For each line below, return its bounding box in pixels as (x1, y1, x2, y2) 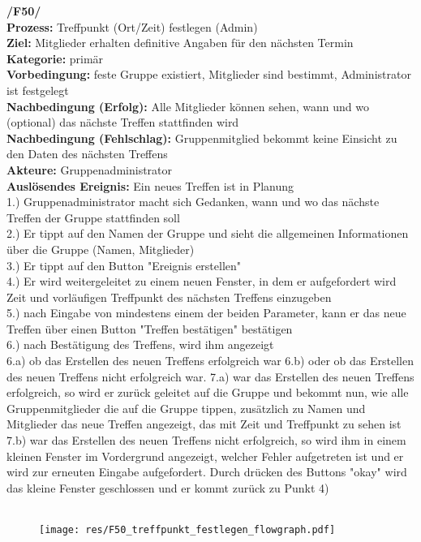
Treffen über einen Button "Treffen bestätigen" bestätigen (6, 320, 293, 337)
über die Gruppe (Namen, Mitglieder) (6, 240, 195, 257)
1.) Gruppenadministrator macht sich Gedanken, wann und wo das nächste (6, 193, 380, 210)
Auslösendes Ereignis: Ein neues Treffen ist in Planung (6, 177, 294, 194)
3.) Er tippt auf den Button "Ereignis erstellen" (6, 256, 242, 273)
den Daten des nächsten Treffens (6, 145, 168, 162)
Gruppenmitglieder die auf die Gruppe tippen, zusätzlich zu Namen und (6, 399, 366, 416)
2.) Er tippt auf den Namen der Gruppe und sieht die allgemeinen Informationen (6, 225, 409, 242)
